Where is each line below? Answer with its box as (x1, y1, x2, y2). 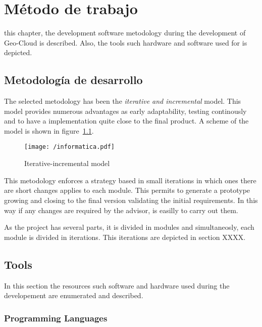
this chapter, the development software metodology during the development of (4, 27, 246, 38)
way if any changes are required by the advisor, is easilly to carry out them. (4, 205, 238, 215)
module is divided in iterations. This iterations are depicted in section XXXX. (4, 231, 246, 242)
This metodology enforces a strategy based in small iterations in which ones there (4, 175, 256, 185)
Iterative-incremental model (24, 158, 110, 169)
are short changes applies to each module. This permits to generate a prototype (4, 185, 250, 195)
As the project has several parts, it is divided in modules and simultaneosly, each (4, 222, 254, 232)
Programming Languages (4, 311, 108, 324)
